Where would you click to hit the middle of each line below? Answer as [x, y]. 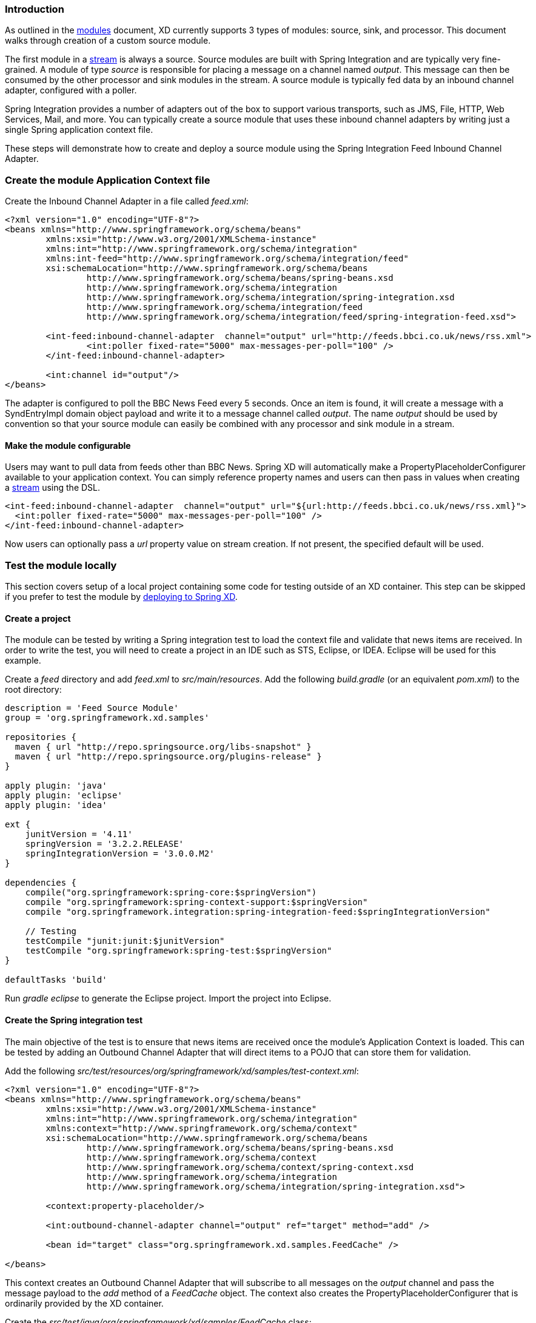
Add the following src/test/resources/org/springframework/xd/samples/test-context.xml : [182, 1071]
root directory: [33, 690]
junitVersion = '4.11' [79, 834]
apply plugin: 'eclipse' [64, 796]
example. [23, 661]
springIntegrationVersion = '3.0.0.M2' [120, 854]
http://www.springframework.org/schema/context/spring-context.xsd [250, 1167]
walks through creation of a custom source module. [108, 41]
